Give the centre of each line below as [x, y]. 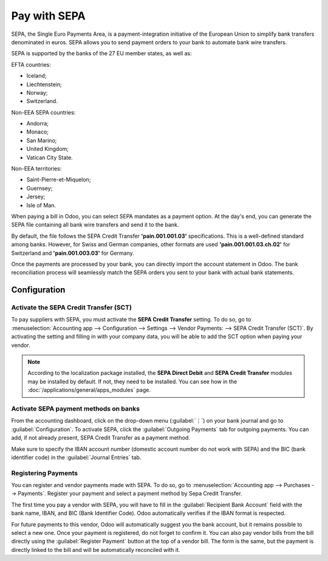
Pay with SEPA [48, 16]
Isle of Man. [41, 205]
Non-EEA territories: [36, 169]
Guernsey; [39, 188]
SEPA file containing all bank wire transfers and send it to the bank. [95, 225]
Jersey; [36, 197]
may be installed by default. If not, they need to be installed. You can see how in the [132, 381]
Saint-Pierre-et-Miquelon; [59, 180]
